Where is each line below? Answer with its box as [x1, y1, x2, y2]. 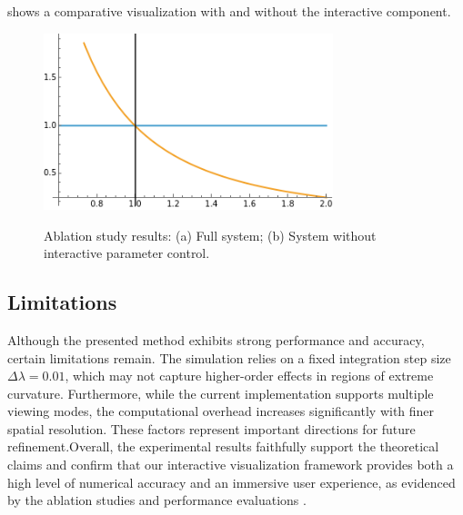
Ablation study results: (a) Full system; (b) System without [44, 225, 377, 244]
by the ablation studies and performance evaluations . [7, 490, 307, 510]
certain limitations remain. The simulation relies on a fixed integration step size [7, 348, 451, 367]
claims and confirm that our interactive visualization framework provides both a [7, 455, 454, 474]
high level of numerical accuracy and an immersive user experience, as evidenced [7, 472, 456, 491]
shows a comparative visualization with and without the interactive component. [7, 2, 451, 20]
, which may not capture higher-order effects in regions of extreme [65, 366, 434, 385]
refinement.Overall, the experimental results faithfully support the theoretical [7, 437, 439, 456]
